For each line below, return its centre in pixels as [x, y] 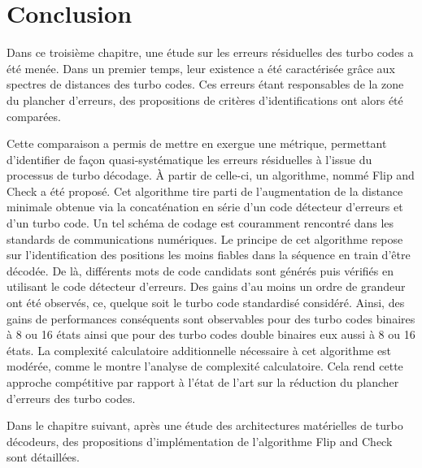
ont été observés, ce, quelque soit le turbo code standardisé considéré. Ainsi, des [206, 303]
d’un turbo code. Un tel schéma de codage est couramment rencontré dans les [200, 223]
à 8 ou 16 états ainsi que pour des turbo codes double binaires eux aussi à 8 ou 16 [211, 334]
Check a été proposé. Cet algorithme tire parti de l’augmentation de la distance [205, 191]
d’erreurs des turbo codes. [71, 398]
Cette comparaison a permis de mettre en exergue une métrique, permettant [197, 143]
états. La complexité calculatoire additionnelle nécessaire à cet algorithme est [199, 350]
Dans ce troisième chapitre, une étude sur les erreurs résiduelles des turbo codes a [210, 52]
